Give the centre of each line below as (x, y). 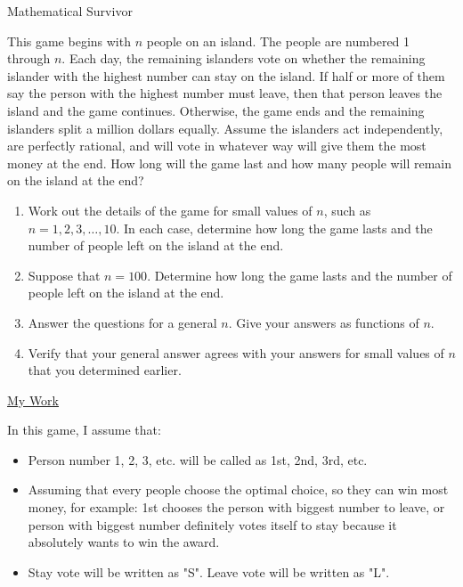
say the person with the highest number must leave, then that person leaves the (225, 93)
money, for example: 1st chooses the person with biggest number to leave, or (236, 507)
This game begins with (69, 41)
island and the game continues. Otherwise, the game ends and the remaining (216, 110)
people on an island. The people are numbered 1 (278, 41)
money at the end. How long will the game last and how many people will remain (230, 163)
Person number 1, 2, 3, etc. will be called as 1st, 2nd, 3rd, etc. (198, 459)
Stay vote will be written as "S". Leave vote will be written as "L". (209, 571)
